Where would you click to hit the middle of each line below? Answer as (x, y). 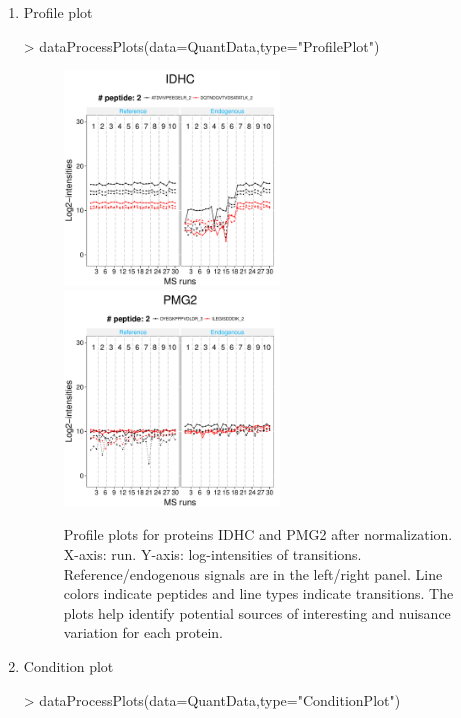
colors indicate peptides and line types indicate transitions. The (258, 593)
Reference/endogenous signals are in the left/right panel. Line (253, 573)
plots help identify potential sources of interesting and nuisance (257, 612)
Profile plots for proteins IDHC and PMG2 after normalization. (258, 534)
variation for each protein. (143, 632)
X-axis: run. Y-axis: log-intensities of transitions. (212, 553)
